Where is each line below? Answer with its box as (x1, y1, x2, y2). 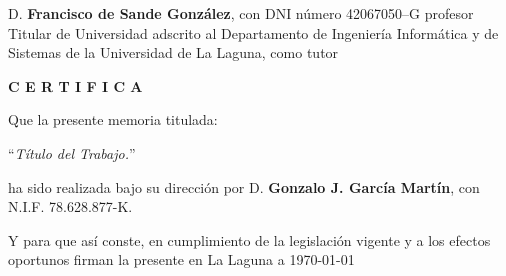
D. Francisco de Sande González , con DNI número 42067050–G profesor (8, 3, 474, 23)
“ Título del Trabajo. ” (8, 142, 136, 163)
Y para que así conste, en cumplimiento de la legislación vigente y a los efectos (8, 229, 491, 250)
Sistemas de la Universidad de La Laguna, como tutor (8, 42, 339, 63)
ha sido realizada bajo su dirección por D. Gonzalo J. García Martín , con (8, 176, 480, 197)
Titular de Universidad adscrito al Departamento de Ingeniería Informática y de (8, 22, 499, 43)
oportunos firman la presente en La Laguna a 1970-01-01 (8, 249, 355, 270)
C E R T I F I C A (8, 75, 143, 96)
